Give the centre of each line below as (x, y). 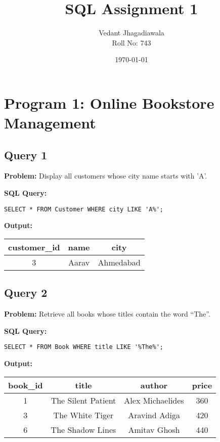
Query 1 (26, 154)
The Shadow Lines (83, 429)
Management (50, 123)
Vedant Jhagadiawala (131, 33)
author (154, 385)
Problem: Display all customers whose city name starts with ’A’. (106, 176)
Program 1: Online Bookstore (109, 102)
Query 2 (26, 293)
